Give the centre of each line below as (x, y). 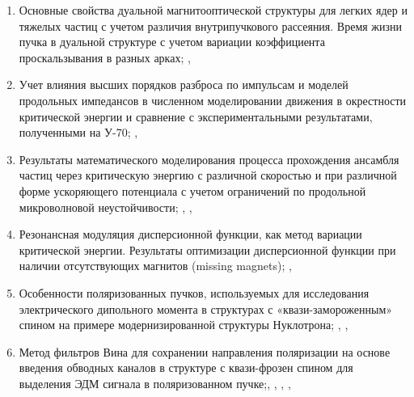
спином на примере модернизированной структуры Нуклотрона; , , (184, 325)
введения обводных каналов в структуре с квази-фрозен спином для (186, 367)
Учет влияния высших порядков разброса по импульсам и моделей (184, 84)
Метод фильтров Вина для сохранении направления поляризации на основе (205, 351)
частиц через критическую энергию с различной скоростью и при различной (208, 175)
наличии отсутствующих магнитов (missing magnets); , (155, 266)
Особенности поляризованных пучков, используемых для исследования (194, 292)
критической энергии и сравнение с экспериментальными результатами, (196, 116)
